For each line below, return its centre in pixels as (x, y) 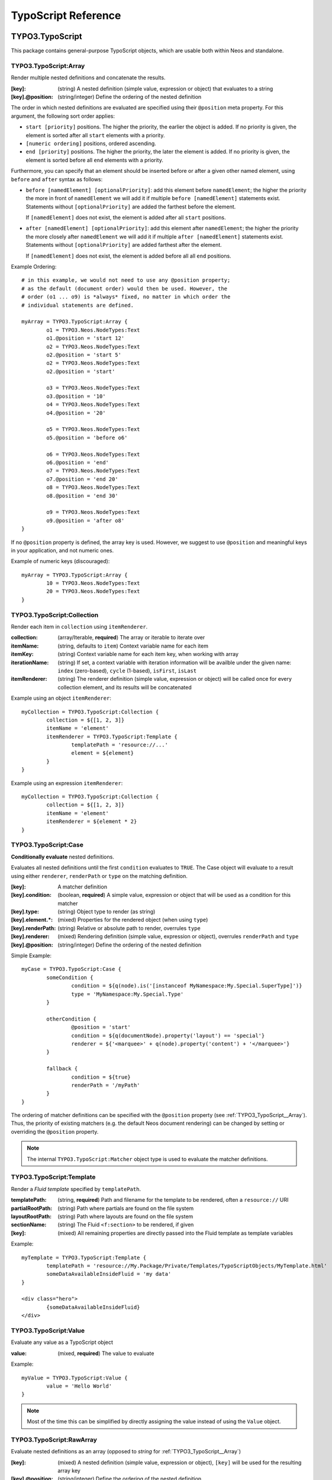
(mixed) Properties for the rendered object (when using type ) (133, 920)
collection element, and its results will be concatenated (125, 687)
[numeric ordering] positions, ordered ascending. (91, 143)
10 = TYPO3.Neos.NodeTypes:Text (93, 583)
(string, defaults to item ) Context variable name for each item (133, 646)
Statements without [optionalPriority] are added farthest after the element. (124, 245)
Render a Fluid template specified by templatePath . (76, 1189)
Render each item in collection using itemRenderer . (79, 627)
